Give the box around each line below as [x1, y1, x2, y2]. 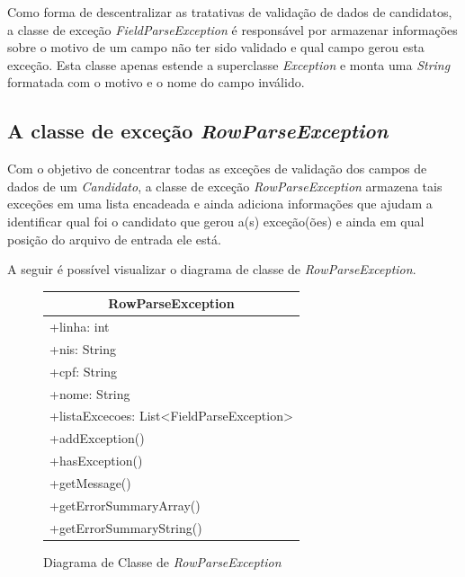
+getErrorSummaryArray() [49, 495, 201, 514]
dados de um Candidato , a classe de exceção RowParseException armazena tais [7, 176, 443, 195]
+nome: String [49, 384, 130, 403]
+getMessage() [49, 473, 131, 492]
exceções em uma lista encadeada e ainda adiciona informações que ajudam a [7, 194, 433, 213]
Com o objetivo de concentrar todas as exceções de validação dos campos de [7, 159, 427, 178]
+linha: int [49, 317, 110, 336]
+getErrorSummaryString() [49, 518, 202, 537]
